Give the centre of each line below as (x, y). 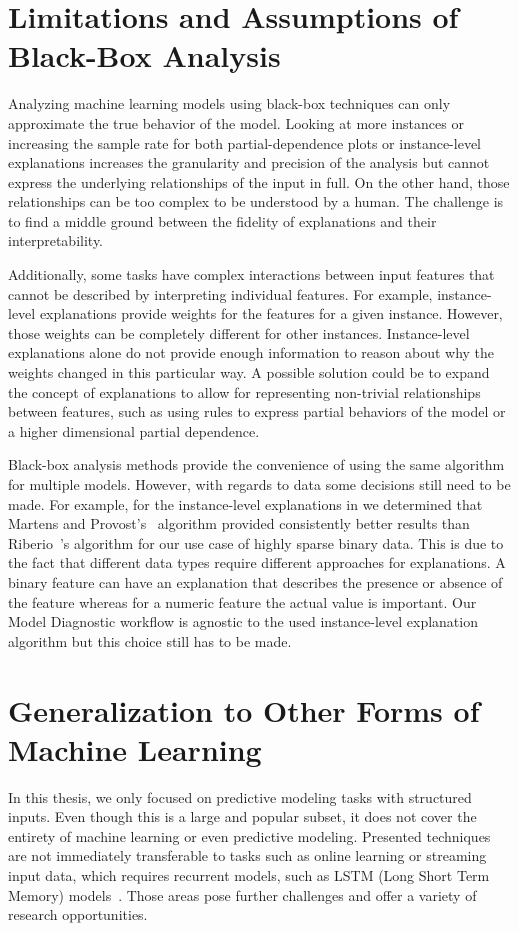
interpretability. (56, 240)
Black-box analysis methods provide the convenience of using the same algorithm (256, 464)
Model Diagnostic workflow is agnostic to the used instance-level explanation (243, 621)
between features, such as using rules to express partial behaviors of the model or (257, 411)
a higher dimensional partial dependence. (134, 430)
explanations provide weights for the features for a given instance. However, (271, 313)
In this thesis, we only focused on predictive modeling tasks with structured (240, 796)
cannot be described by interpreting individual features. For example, (220, 293)
